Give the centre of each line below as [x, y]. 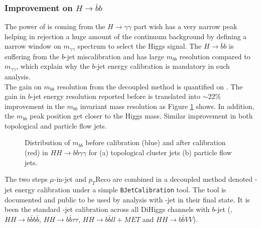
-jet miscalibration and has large [114, 56]
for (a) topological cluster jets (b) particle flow [160, 152]
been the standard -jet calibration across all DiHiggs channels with [107, 209]
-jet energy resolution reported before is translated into [115, 96]
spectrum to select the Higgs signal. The [140, 46]
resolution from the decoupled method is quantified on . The [150, 86]
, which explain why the [53, 66]
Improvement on [39, 7]
